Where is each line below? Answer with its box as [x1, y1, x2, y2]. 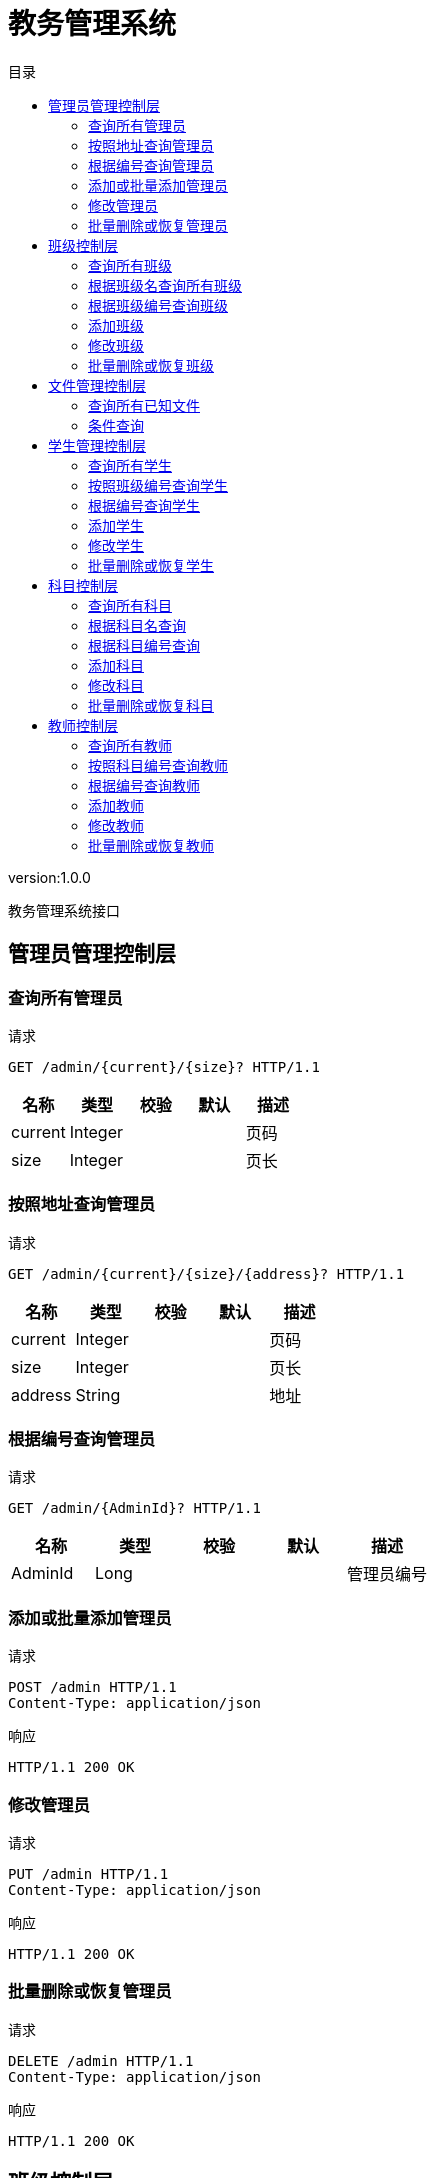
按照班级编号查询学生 [88, 476, 228, 494]
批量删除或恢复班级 [88, 356, 214, 374]
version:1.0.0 [8, 868, 91, 886]
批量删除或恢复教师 [88, 836, 214, 854]
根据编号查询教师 [88, 776, 200, 794]
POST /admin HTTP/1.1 [8, 1679, 177, 1696]
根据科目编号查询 [88, 636, 200, 654]
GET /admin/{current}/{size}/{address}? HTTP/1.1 [8, 1265, 405, 1282]
